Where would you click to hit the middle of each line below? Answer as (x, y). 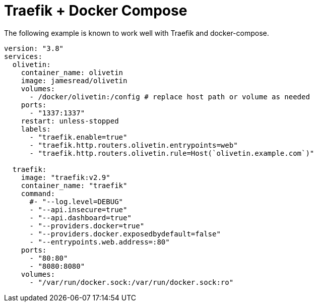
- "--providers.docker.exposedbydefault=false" (125, 234)
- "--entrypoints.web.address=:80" (100, 242)
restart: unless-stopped (70, 121)
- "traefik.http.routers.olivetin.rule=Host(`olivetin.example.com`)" (172, 153)
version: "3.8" (34, 48)
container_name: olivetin (72, 72)
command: (38, 193)
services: (23, 56)
